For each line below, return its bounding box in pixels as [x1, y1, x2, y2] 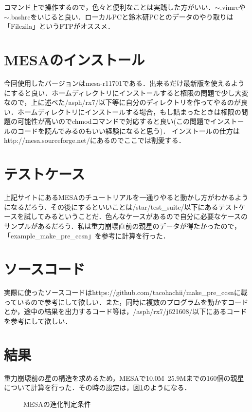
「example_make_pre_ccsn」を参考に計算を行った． [4, 230, 170, 240]
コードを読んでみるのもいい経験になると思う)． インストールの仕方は [17, 125, 240, 136]
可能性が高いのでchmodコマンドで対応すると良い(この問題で [17, 116, 210, 126]
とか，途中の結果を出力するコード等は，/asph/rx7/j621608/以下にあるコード [4, 306, 247, 316]
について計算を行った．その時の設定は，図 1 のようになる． [4, 382, 191, 392]
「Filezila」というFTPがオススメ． [4, 21, 114, 31]
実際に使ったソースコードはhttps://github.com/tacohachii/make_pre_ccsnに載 [4, 287, 248, 297]
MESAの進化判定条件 [23, 398, 91, 409]
